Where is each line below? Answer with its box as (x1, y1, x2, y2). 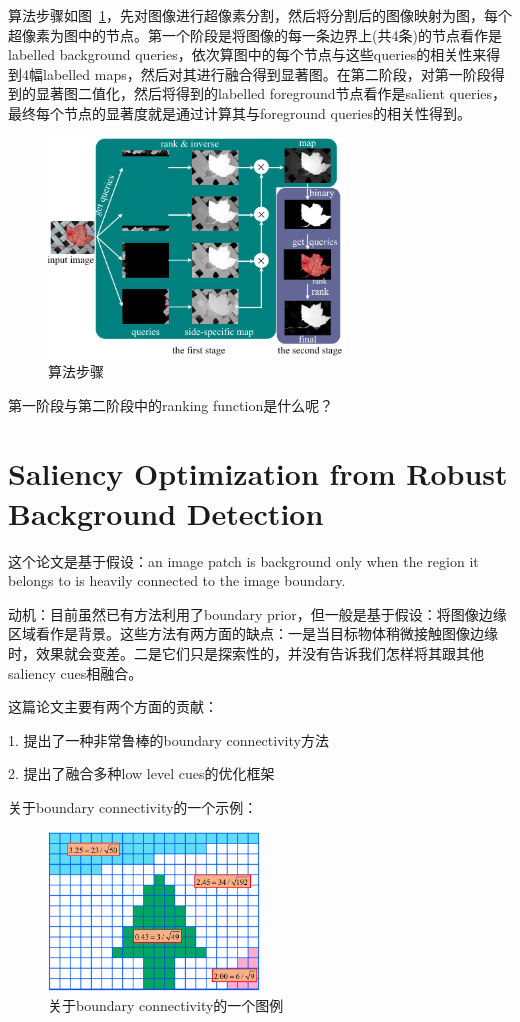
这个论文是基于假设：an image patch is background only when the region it (8, 550, 479, 571)
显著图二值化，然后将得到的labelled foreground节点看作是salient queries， (35, 83, 507, 104)
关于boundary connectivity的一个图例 (48, 994, 284, 1015)
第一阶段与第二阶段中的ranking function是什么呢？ (8, 394, 334, 415)
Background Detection (8, 492, 324, 533)
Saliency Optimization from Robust (8, 453, 508, 494)
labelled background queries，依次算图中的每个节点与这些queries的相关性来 (8, 44, 487, 65)
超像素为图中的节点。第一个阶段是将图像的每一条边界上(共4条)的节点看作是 (8, 24, 502, 45)
